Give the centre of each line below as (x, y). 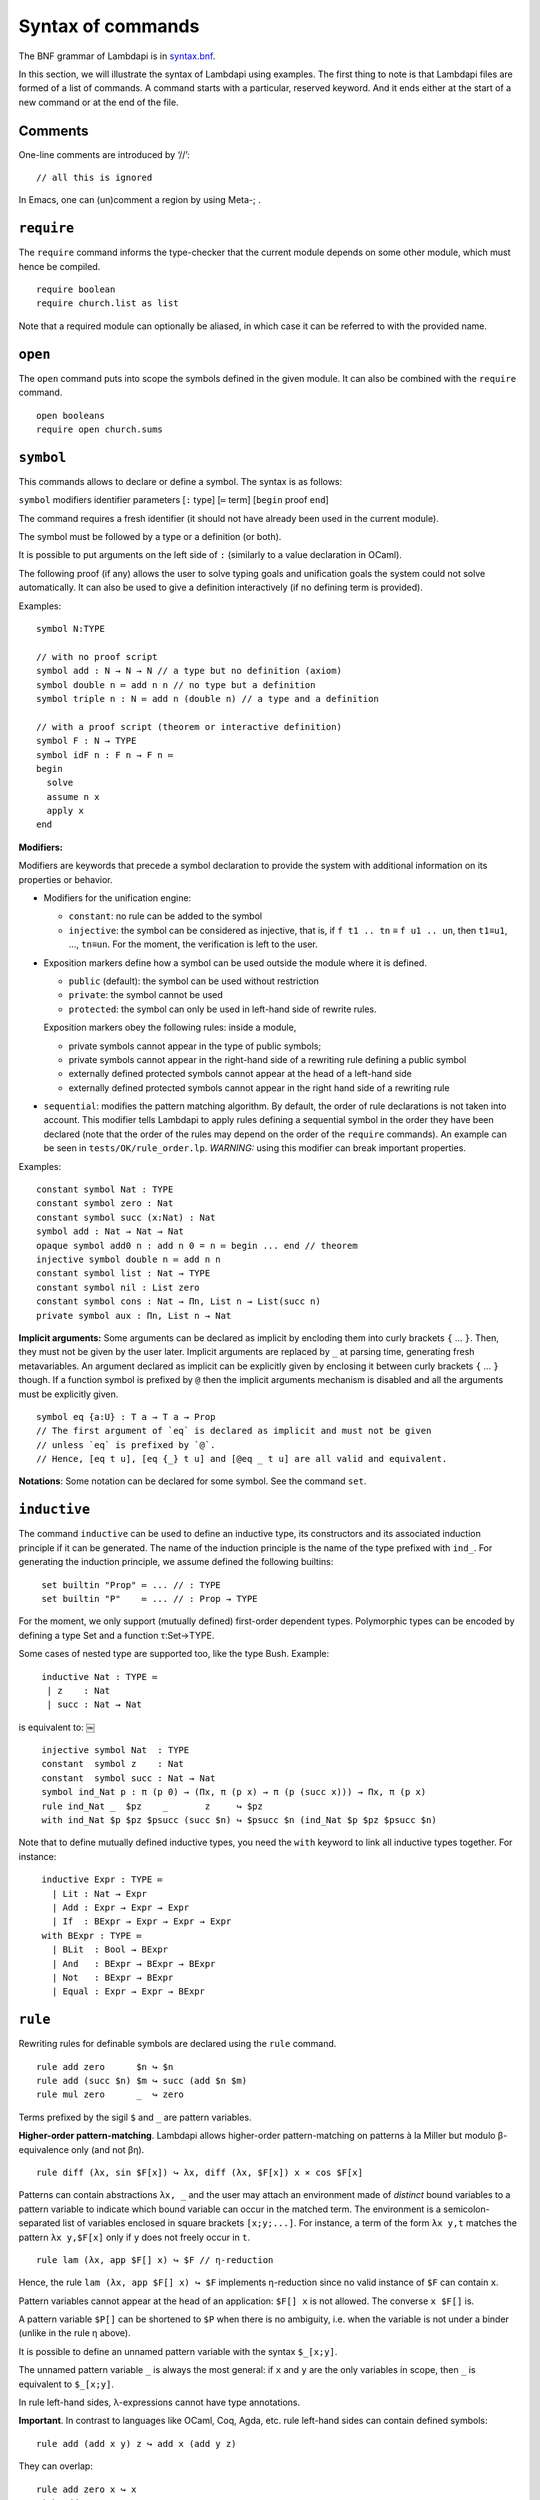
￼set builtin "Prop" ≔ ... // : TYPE (129, 1584)
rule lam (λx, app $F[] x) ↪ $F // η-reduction (155, 2259)
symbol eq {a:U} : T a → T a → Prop (126, 1416)
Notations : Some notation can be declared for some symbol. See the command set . (192, 1481)
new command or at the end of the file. (98, 102)
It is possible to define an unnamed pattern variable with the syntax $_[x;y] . (178, 2351)
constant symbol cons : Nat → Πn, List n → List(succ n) (179, 1301)
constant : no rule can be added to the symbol (165, 916)
